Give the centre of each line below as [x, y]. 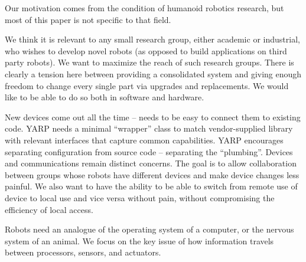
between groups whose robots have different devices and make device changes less [152, 174]
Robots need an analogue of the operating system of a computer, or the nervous [149, 229]
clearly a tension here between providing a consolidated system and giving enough [153, 73]
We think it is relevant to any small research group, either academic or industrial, [152, 39]
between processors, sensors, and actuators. [83, 252]
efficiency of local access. [49, 209]
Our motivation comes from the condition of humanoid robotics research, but [144, 8]
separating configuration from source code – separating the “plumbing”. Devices [149, 151]
